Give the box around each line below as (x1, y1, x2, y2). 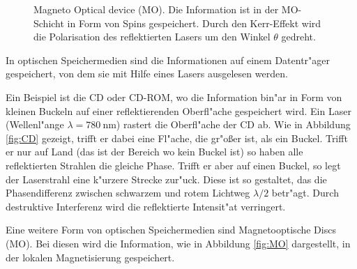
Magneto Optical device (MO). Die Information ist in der (33, 2, 279, 16)
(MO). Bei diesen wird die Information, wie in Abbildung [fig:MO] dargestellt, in (6, 236, 351, 250)
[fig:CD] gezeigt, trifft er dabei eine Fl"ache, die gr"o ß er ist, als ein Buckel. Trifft (6, 130, 348, 145)
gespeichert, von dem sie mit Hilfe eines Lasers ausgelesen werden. (6, 66, 288, 81)
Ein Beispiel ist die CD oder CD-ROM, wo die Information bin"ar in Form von (6, 89, 342, 104)
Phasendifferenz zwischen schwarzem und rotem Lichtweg (6, 185, 250, 200)
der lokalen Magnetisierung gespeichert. (6, 249, 175, 264)
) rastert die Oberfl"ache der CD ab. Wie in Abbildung (116, 117, 351, 132)
